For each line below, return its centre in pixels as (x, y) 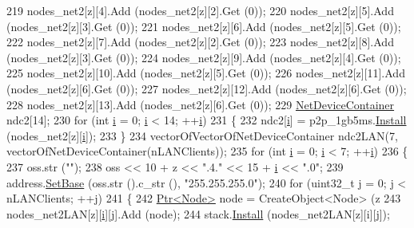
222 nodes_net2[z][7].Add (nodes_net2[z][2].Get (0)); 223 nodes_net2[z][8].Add (200, 42)
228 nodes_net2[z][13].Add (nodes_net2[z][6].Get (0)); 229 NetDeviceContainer (201, 104)
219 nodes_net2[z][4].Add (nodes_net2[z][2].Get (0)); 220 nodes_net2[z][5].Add (200, 10)
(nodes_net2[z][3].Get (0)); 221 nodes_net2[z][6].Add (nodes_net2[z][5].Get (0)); (204, 26)
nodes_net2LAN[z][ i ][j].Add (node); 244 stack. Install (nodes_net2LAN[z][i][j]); (198, 213)
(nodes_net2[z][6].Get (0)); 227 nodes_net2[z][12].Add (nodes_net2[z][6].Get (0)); (207, 88)
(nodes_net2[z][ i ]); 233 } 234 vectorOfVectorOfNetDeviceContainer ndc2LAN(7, (202, 135)
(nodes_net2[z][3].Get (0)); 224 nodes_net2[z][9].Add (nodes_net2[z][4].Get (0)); (204, 57)
